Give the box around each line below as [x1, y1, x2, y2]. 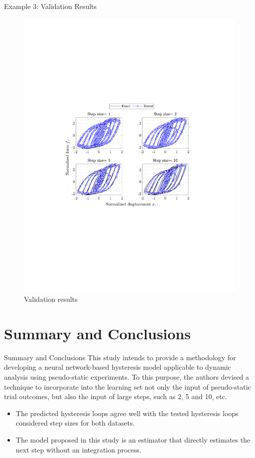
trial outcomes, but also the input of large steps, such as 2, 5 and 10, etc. [4, 391, 227, 402]
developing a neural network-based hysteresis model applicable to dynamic [4, 362, 231, 372]
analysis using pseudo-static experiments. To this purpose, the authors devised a [4, 371, 250, 382]
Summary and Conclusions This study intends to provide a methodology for [4, 352, 236, 362]
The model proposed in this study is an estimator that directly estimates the [15, 434, 251, 445]
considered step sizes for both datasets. [15, 418, 135, 428]
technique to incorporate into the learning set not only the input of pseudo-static [4, 381, 251, 392]
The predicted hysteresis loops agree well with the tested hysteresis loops [15, 408, 239, 418]
